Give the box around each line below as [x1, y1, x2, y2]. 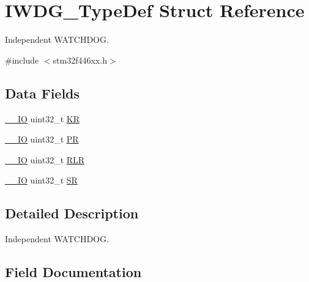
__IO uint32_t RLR [5, 153, 85, 166]
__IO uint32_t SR [5, 174, 78, 187]
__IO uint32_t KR [5, 112, 80, 125]
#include [5, 53, 39, 66]
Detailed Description [5, 204, 139, 223]
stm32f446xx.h [53, 53, 107, 66]
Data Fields [5, 83, 80, 102]
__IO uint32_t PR [5, 133, 79, 146]
